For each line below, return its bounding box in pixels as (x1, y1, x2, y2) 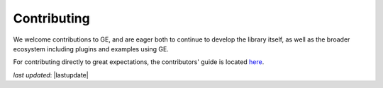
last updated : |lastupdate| (13, 70, 89, 79)
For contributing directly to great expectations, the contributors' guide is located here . (13, 58, 265, 66)
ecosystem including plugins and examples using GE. (13, 44, 170, 53)
